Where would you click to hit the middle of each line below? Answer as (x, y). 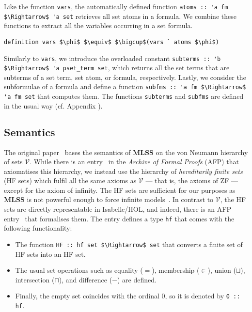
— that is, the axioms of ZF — (192, 180)
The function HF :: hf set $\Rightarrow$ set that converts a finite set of (129, 244)
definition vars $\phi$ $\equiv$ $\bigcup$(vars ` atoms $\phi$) (111, 42)
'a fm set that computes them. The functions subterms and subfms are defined (124, 96)
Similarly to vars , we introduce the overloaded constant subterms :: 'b (112, 58)
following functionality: (38, 228)
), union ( (222, 270)
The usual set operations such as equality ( (79, 270)
